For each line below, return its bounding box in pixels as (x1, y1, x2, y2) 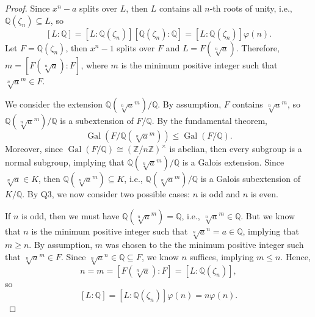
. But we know (241, 209, 295, 222)
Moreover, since (5, 142, 63, 155)
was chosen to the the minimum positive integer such (105, 238, 304, 251)
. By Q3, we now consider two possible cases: (22, 187, 190, 200)
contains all (159, 2, 202, 14)
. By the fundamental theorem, (151, 114, 267, 127)
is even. (250, 187, 278, 200)
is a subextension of (60, 114, 134, 127)
